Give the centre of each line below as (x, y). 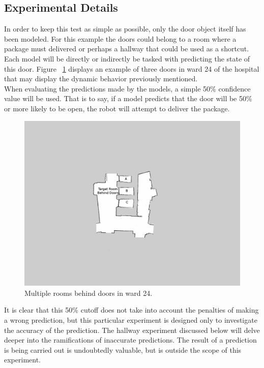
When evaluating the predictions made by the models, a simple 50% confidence (127, 88)
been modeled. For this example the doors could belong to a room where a (120, 38)
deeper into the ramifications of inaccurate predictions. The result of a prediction (130, 340)
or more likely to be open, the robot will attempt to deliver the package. (117, 108)
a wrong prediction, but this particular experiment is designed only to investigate (131, 319)
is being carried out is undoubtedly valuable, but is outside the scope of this (123, 349)
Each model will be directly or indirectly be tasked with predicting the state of (127, 58)
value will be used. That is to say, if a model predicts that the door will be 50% (128, 98)
